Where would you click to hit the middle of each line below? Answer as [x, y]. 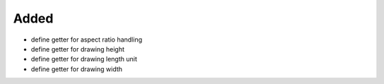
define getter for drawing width [77, 69]
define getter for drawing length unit [84, 59]
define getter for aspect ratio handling [86, 40]
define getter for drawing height [78, 49]
